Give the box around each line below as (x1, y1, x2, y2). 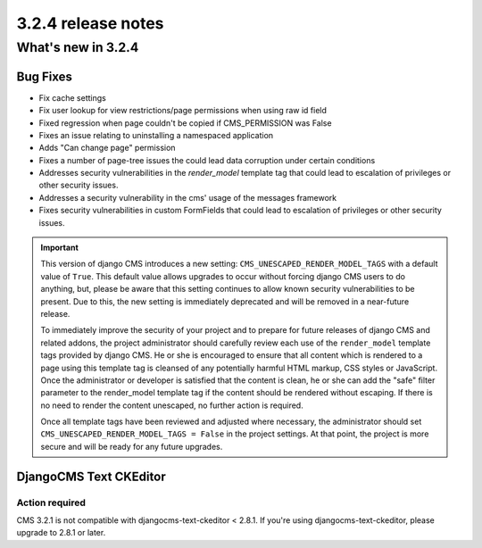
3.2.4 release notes (16, 13, 164, 33)
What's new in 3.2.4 (16, 39, 139, 55)
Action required (16, 496, 87, 509)
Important (40, 242, 79, 253)
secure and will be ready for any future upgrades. (40, 441, 223, 452)
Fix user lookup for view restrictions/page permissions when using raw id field (38, 105, 328, 116)
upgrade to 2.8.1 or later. (16, 527, 106, 538)
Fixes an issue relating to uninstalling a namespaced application (38, 129, 274, 140)
